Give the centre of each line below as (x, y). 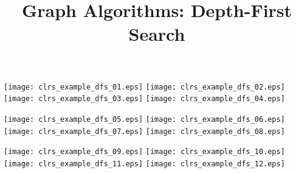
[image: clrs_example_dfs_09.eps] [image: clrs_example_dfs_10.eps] (144, 152)
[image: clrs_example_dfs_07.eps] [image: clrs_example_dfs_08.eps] (144, 131)
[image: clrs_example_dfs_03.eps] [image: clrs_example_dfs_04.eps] (144, 99)
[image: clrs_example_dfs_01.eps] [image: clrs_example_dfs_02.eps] (144, 87)
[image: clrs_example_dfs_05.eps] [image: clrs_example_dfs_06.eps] (144, 119)
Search (157, 34)
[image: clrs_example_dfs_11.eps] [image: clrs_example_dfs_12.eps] (144, 164)
